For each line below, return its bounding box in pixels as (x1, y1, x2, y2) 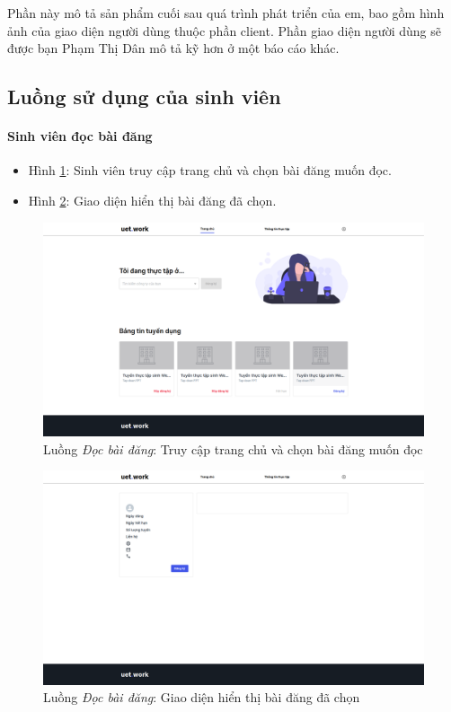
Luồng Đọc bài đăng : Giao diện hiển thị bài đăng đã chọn (43, 688, 360, 707)
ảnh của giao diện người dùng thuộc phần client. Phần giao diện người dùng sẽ (7, 21, 441, 40)
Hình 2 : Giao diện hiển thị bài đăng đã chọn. (28, 190, 277, 209)
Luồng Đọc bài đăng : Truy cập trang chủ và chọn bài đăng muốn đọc (43, 439, 423, 458)
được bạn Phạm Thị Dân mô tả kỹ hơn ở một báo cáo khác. (7, 39, 340, 57)
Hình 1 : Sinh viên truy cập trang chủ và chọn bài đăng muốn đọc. (28, 161, 392, 180)
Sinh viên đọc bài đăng (7, 127, 153, 145)
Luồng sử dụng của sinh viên (7, 83, 281, 110)
